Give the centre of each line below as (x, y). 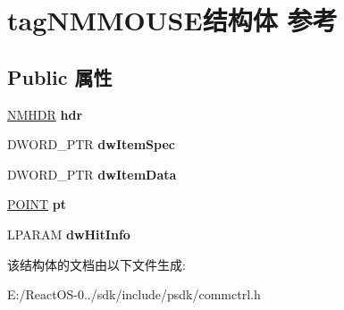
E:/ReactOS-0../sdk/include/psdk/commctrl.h (134, 294)
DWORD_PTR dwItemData (92, 174)
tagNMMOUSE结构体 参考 (172, 20)
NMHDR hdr (45, 114)
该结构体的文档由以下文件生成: (96, 264)
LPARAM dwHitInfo (69, 234)
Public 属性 (60, 76)
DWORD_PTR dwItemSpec (91, 144)
